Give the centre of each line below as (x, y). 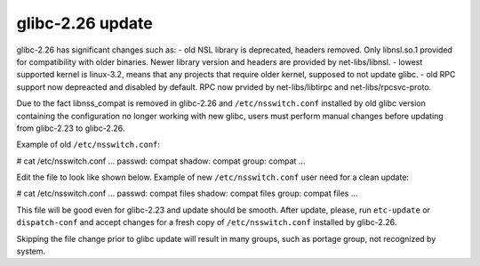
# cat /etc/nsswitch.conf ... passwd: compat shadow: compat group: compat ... (161, 161)
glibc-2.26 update (84, 23)
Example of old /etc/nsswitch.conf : (88, 145)
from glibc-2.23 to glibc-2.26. (71, 128)
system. (31, 251)
